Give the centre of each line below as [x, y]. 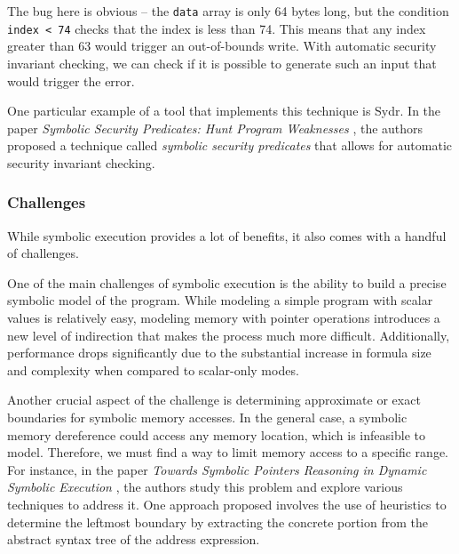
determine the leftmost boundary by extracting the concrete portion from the [218, 522]
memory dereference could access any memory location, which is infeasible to [216, 434]
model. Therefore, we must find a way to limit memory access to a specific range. [228, 452]
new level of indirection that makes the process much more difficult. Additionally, [229, 335]
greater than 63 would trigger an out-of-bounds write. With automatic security [222, 46]
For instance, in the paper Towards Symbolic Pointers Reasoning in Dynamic [217, 469]
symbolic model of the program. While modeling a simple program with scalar [220, 300]
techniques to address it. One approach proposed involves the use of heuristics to [227, 504]
